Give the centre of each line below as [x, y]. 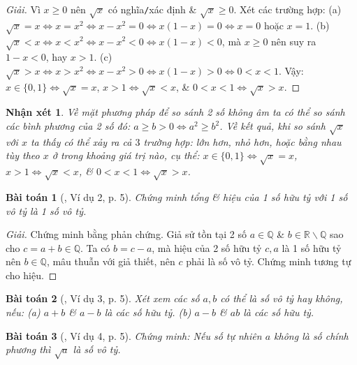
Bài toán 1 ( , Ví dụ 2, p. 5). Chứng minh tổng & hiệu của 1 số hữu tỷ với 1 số [177, 196]
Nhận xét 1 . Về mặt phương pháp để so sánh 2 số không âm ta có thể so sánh [175, 112]
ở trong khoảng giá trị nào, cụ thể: [126, 155]
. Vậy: [291, 70]
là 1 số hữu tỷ [312, 247]
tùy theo [23, 155]
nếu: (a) [23, 312]
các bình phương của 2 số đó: [68, 126]
